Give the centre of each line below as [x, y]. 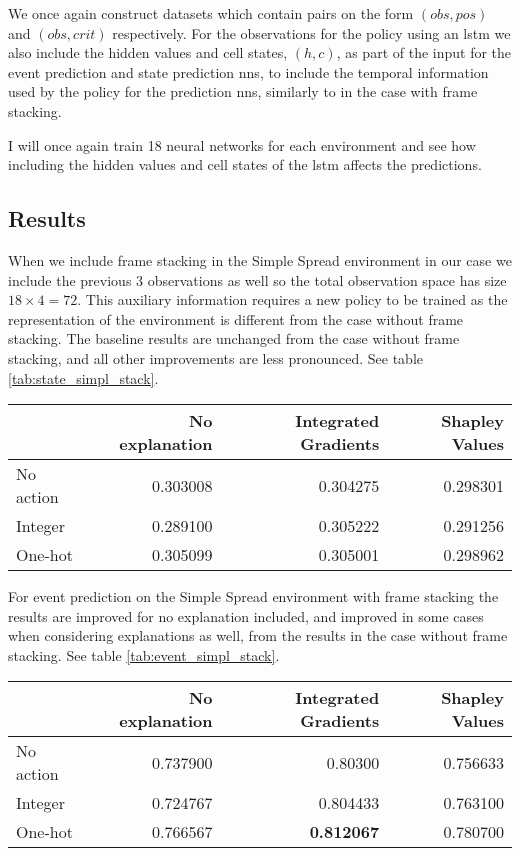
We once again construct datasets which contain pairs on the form [211, 13]
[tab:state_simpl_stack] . [83, 377]
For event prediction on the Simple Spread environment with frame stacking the [253, 596]
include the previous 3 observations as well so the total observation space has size [257, 279]
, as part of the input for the [424, 52]
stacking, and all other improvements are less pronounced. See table [216, 357]
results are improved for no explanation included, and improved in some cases [246, 615]
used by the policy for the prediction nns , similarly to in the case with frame [243, 91]
